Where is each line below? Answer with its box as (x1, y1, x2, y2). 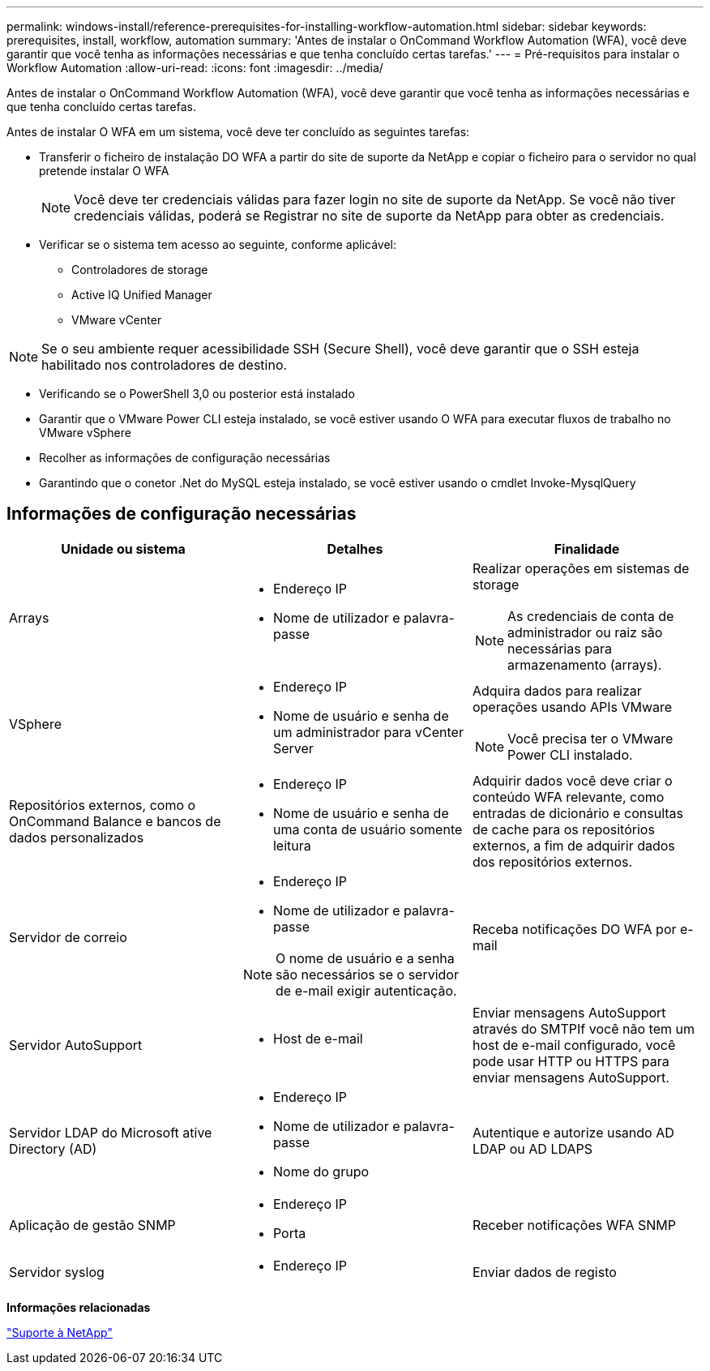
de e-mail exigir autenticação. (276, 982, 457, 999)
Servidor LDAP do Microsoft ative (9, 1124, 212, 1141)
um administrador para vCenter (272, 723, 464, 740)
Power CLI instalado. (507, 746, 633, 763)
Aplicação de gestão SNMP (9, 1216, 176, 1233)
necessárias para (507, 640, 613, 657)
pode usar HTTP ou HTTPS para (472, 1052, 669, 1069)
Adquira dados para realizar (472, 682, 642, 699)
